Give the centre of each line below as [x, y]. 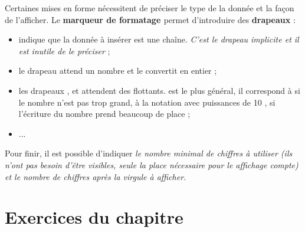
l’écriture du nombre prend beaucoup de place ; [104, 114]
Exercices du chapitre [94, 217]
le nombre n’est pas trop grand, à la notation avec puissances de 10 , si [147, 102]
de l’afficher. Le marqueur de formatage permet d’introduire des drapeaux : [150, 19]
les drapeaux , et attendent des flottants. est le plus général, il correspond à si [159, 90]
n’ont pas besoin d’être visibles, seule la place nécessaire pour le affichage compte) [152, 164]
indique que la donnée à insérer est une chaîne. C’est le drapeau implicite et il [159, 39]
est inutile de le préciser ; [64, 50]
